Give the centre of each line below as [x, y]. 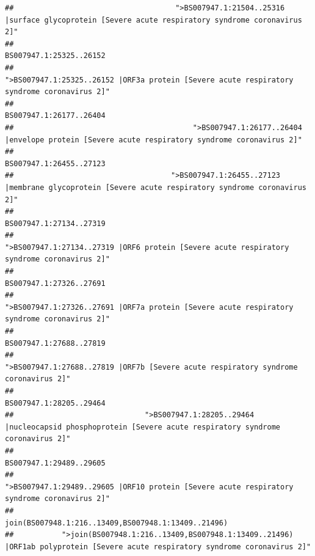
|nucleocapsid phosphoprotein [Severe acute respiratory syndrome [143, 427]
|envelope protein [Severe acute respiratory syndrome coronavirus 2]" [154, 140]
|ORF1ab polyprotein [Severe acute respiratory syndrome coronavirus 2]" [158, 547]
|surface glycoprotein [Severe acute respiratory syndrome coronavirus [154, 20]
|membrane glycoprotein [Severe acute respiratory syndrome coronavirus [156, 187]
